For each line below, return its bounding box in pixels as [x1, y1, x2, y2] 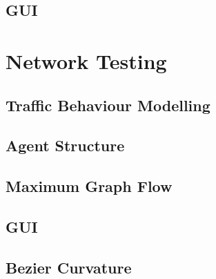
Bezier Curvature [6, 256, 132, 278]
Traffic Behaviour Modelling [6, 94, 210, 115]
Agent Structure [6, 135, 125, 156]
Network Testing [6, 46, 167, 75]
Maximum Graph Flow [6, 175, 173, 197]
